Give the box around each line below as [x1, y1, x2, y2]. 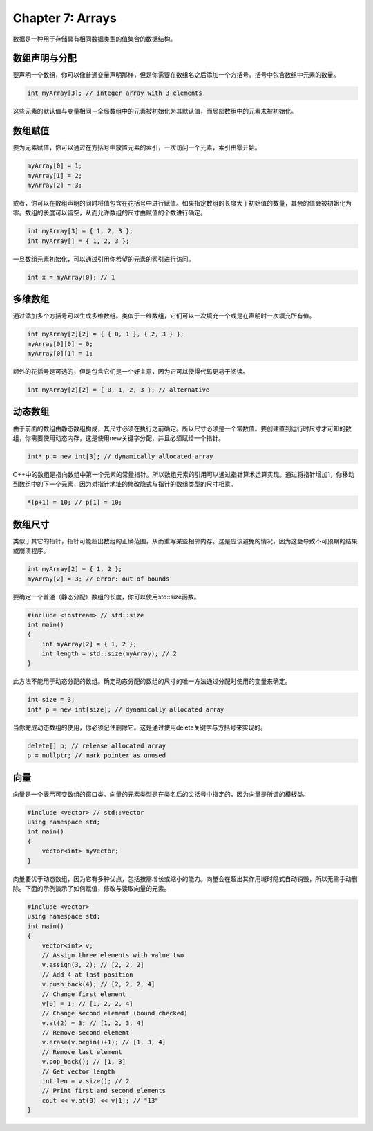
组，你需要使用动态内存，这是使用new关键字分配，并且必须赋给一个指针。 [12, 433, 224, 442]
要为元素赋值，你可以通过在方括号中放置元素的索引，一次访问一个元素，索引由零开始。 [12, 143, 261, 152]
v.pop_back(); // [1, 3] [41, 1058, 126, 1066]
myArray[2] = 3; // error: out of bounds [27, 574, 170, 583]
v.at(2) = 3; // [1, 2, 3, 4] [41, 1019, 144, 1027]
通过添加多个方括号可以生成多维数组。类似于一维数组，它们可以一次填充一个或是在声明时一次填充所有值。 [12, 311, 316, 320]
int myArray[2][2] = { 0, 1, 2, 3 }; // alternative [27, 386, 210, 394]
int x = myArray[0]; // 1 [27, 273, 115, 281]
